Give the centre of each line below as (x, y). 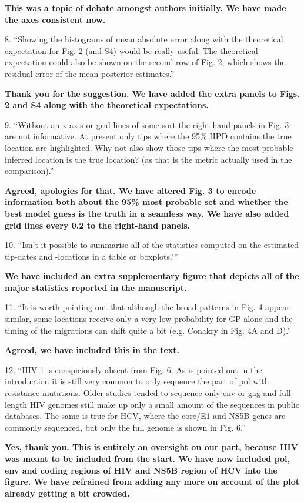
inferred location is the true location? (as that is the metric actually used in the (148, 159)
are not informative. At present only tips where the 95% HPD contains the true (148, 136)
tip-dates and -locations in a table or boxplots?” (91, 256)
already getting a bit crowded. (67, 493)
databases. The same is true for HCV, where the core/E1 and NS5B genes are (145, 416)
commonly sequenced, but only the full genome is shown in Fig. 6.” (125, 427)
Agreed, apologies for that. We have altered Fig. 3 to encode (131, 190)
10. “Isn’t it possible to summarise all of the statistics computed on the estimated (152, 245)
